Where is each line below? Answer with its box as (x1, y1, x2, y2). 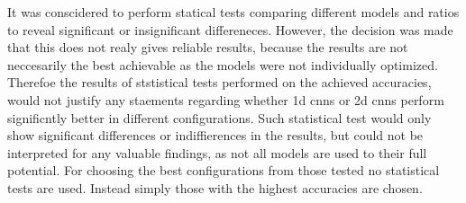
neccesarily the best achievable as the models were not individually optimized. (7, 55, 438, 74)
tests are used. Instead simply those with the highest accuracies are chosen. (7, 178, 423, 197)
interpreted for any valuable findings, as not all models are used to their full (7, 143, 427, 162)
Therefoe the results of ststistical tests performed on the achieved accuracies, (7, 73, 432, 92)
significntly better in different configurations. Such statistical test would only (7, 108, 432, 127)
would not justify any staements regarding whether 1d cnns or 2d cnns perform (7, 90, 444, 109)
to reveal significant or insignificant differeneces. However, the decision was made (7, 20, 453, 39)
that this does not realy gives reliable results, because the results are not (7, 38, 408, 57)
